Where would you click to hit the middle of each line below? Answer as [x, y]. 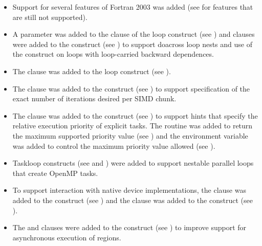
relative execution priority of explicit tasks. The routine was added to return [133, 126]
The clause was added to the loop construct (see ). [92, 71]
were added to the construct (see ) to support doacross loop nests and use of [132, 44]
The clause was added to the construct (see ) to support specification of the [131, 88]
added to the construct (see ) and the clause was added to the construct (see [133, 200]
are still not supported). [50, 17]
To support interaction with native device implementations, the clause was [129, 190]
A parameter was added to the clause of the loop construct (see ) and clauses [134, 34]
